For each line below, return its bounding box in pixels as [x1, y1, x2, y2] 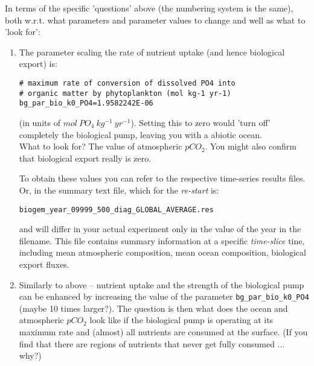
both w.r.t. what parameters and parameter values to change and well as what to [5, 13, 306, 26]
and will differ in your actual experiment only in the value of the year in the [19, 222, 301, 235]
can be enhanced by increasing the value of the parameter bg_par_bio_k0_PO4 [19, 290, 309, 303]
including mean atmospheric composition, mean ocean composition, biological [19, 246, 306, 259]
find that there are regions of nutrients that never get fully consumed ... [19, 337, 285, 350]
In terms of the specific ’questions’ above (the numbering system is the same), [5, 2, 293, 14]
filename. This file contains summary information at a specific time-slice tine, [19, 234, 305, 247]
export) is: [19, 57, 57, 70]
